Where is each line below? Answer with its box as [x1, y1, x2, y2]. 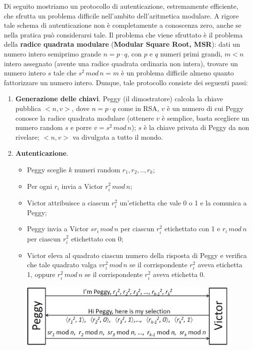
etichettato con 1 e [164, 223, 220, 234]
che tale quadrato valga [27, 259, 97, 270]
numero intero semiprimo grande [4, 48, 101, 58]
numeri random [74, 164, 120, 174]
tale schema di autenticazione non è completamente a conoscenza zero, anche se [4, 20, 242, 30]
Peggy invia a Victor [27, 223, 89, 234]
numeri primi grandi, [160, 48, 222, 58]
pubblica [15, 103, 41, 113]
